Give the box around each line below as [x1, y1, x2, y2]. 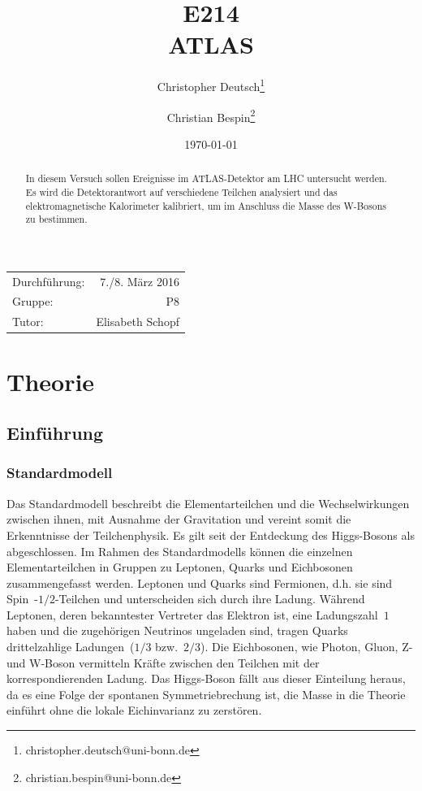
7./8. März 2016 [100, 272, 179, 289]
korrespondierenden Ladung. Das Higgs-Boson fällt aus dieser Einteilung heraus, [6, 670, 406, 687]
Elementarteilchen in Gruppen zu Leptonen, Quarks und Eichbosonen [6, 558, 353, 576]
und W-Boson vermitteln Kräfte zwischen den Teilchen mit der [6, 654, 320, 671]
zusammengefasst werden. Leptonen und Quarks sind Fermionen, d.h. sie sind [6, 574, 393, 591]
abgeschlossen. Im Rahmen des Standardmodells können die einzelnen [6, 542, 353, 559]
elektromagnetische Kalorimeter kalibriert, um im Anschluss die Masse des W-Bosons [25, 198, 386, 212]
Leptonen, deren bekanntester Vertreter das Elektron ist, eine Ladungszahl [6, 606, 378, 623]
